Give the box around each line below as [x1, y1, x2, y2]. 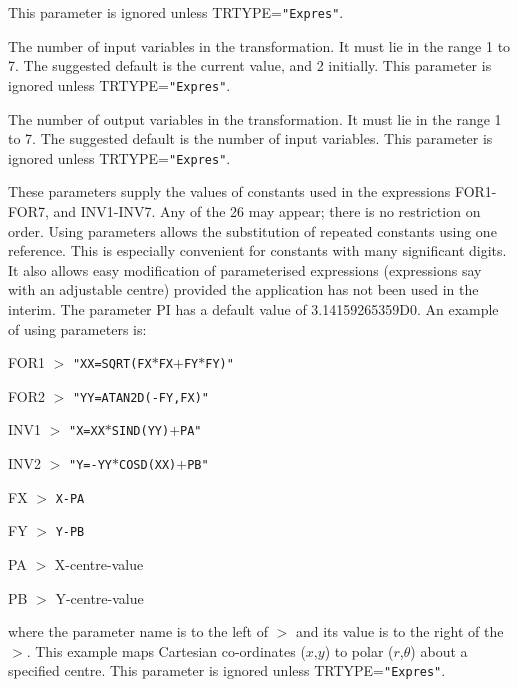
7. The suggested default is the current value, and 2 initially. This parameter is [8, 55, 492, 76]
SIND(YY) [111, 424, 170, 439]
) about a [410, 640, 468, 661]
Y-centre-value [55, 587, 144, 608]
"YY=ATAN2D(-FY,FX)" [72, 390, 209, 405]
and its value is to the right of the [295, 621, 504, 642]
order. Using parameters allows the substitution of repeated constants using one [8, 220, 497, 241]
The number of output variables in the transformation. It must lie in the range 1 [8, 108, 502, 129]
